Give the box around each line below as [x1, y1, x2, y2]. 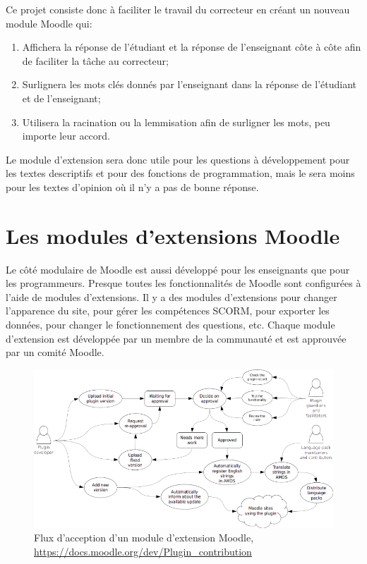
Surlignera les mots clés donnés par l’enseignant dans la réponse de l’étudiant [22, 77, 356, 92]
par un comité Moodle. [6, 345, 104, 360]
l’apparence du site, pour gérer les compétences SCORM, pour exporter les [6, 303, 330, 318]
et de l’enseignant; [22, 90, 101, 105]
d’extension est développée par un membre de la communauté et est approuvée [6, 331, 347, 345]
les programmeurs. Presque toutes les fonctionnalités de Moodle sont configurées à [6, 276, 361, 290]
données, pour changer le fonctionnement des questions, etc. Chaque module [6, 317, 335, 332]
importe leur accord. [22, 128, 110, 143]
